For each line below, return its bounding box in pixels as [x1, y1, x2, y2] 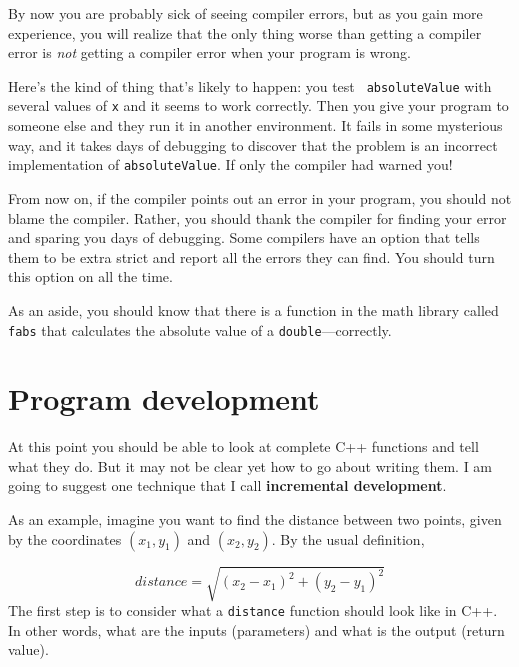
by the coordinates [8, 528, 122, 549]
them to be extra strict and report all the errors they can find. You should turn [8, 246, 495, 267]
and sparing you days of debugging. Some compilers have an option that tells [8, 227, 480, 248]
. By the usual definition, [271, 528, 425, 549]
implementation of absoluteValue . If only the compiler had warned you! [8, 154, 453, 175]
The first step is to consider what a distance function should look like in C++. [8, 600, 498, 621]
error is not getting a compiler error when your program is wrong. [8, 42, 411, 63]
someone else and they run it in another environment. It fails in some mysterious [8, 115, 503, 136]
